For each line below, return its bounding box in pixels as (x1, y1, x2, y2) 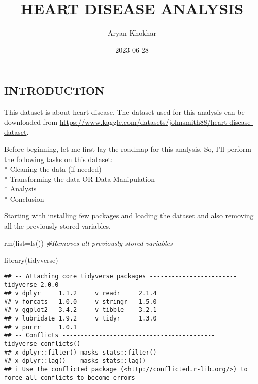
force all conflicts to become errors (4, 374, 135, 381)
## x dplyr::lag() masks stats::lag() (4, 357, 146, 365)
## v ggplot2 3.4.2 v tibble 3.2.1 (4, 306, 157, 314)
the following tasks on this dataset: (4, 153, 113, 164)
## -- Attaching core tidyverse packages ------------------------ (4, 272, 237, 280)
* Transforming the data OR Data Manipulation (4, 173, 155, 184)
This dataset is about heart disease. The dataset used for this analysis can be (4, 107, 245, 117)
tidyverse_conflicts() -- (4, 340, 91, 348)
